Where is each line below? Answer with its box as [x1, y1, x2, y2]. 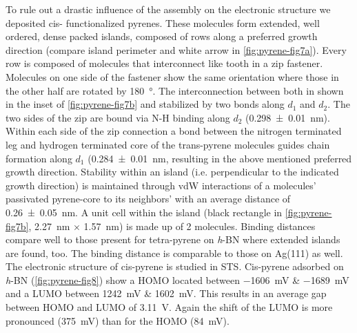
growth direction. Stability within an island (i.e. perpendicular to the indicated [6, 164, 339, 179]
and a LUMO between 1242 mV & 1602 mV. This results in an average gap [6, 286, 327, 301]
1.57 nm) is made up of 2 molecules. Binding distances [83, 218, 316, 233]
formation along [6, 151, 72, 165]
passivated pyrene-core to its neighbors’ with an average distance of [6, 191, 291, 206]
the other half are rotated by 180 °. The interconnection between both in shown [6, 83, 344, 97]
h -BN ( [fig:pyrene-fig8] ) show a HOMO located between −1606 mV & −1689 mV [6, 272, 349, 287]
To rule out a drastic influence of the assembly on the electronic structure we [6, 2, 331, 16]
